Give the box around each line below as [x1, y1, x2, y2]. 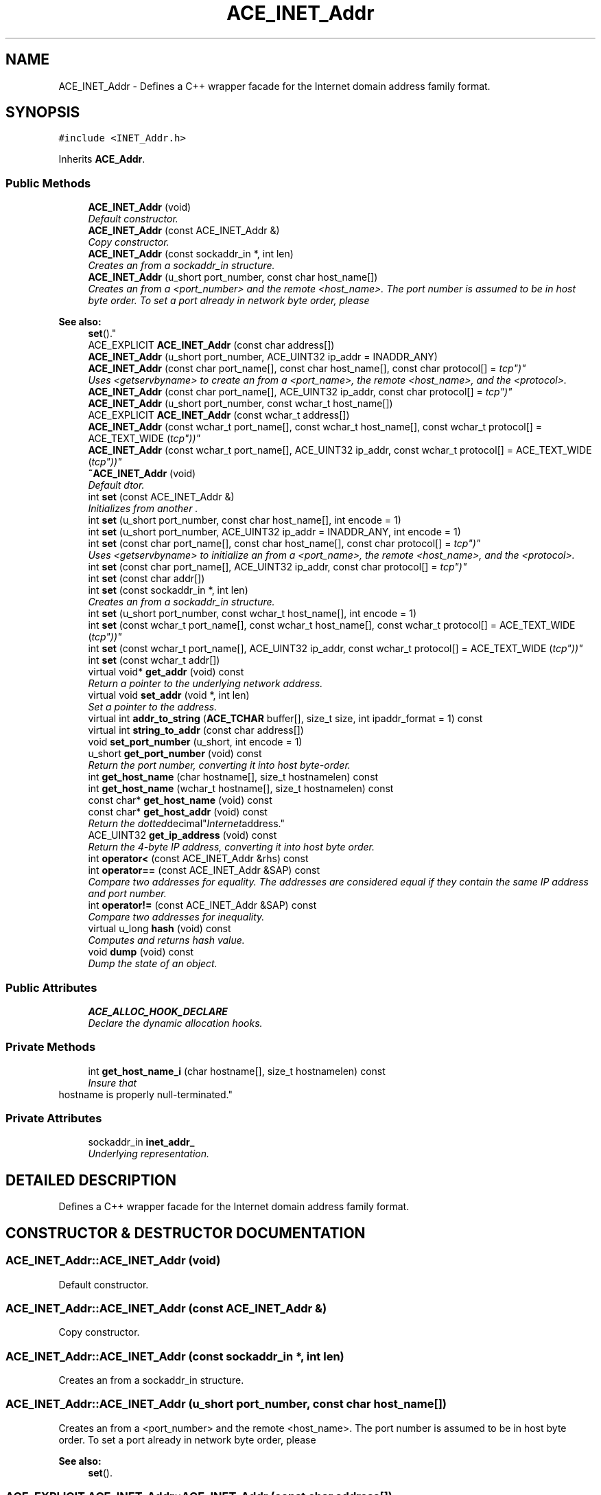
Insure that [88, 1076, 137, 1089]
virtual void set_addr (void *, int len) [88, 689, 250, 702]
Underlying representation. [88, 1148, 209, 1160]
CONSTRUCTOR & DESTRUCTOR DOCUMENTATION [5, 1224, 366, 1242]
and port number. [88, 888, 167, 900]
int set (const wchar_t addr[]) [88, 654, 220, 667]
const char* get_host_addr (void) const [88, 806, 268, 818]
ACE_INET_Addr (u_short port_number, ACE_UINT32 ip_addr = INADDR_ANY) [88, 351, 438, 363]
